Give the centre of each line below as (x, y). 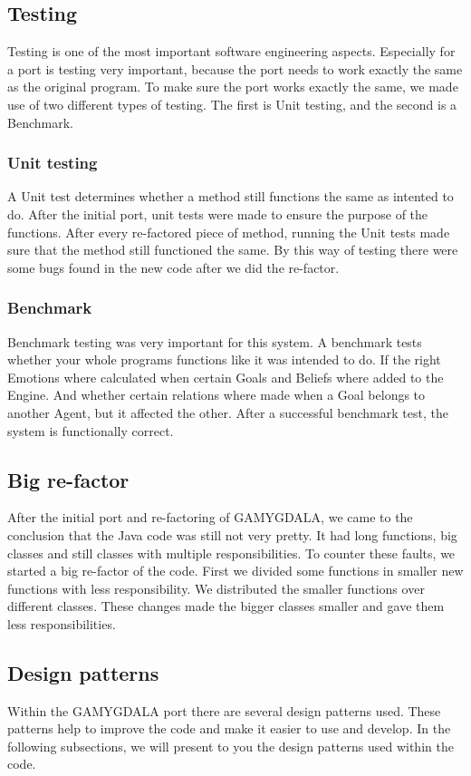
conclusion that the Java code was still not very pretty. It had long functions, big (232, 534)
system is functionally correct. (91, 430)
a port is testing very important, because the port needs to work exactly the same (235, 68)
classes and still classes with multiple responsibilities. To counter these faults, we (231, 553)
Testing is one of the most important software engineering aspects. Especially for (231, 51)
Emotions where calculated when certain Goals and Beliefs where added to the (226, 377)
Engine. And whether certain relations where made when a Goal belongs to (216, 395)
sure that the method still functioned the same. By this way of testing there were (233, 250)
